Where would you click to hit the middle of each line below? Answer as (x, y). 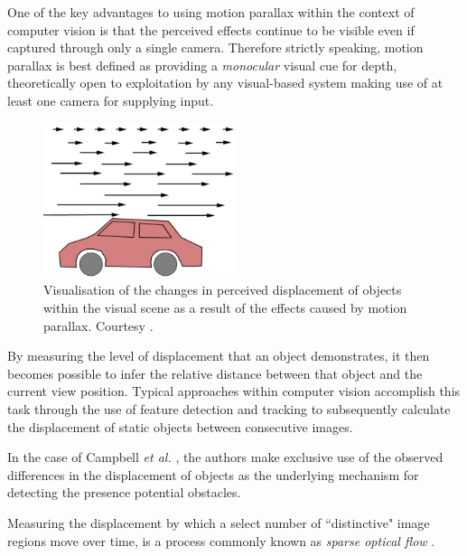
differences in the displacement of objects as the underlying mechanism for (213, 474)
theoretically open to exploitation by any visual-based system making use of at (225, 83)
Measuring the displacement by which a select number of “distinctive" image (219, 523)
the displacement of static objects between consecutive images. (180, 426)
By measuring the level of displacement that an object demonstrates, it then (219, 356)
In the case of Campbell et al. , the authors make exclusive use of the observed (225, 457)
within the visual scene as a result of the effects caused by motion (225, 308)
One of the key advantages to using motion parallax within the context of (211, 12)
